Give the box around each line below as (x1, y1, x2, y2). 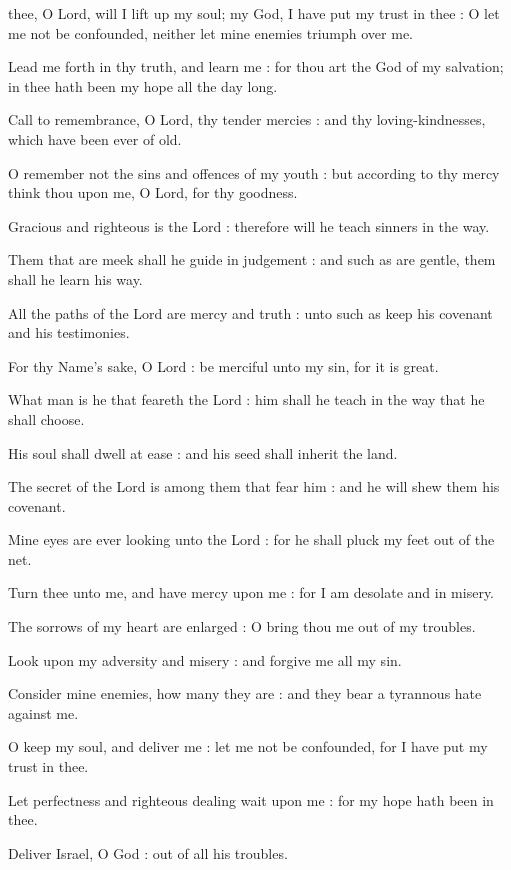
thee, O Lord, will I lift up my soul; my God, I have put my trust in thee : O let (8, 3, 500, 23)
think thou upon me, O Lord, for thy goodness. (8, 182, 298, 203)
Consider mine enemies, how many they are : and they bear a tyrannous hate (8, 683, 482, 704)
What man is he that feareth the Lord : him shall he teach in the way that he (8, 389, 485, 410)
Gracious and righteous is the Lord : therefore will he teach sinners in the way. (8, 215, 490, 236)
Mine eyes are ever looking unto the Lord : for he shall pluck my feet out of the (8, 529, 495, 550)
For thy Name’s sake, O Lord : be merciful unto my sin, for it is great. (8, 355, 439, 376)
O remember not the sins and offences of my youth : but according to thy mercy (8, 162, 500, 183)
